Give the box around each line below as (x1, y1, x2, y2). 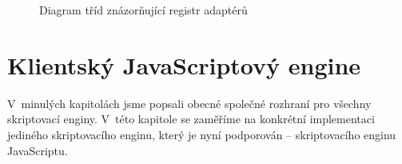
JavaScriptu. (7, 142, 68, 158)
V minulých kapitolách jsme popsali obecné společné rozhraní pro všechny (7, 94, 372, 111)
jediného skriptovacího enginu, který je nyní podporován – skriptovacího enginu (7, 126, 396, 142)
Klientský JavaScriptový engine (7, 48, 361, 81)
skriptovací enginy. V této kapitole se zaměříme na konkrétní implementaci (7, 110, 375, 127)
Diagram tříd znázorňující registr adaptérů (39, 2, 248, 18)
